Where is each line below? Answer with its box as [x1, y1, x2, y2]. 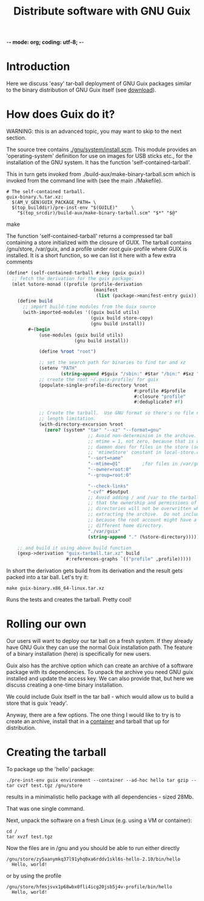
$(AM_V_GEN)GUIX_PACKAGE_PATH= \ [12, 199, 97, 206]
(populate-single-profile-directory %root [38, 382, 148, 388]
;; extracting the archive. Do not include [87, 511, 202, 517]
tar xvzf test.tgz [6, 834, 53, 840]
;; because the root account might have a [87, 517, 197, 523]
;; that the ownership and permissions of [87, 500, 197, 506]
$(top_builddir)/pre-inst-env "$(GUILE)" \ [12, 205, 135, 211]
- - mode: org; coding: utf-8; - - [6, 38, 84, 46]
